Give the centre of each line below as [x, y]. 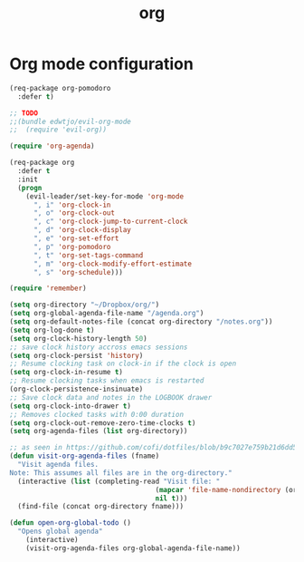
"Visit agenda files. [58, 465]
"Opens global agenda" [60, 532]
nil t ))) [171, 498]
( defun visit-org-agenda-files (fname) [85, 456]
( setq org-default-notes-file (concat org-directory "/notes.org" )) [141, 322]
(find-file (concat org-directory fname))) [100, 507]
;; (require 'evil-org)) [58, 130]
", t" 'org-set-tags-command [88, 255]
